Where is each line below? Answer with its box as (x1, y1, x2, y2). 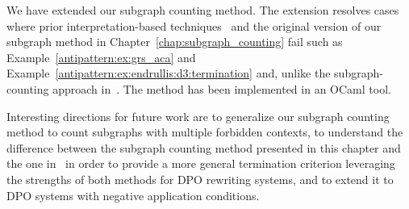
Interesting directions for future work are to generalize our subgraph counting (6, 107, 390, 124)
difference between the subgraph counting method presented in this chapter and (6, 139, 401, 156)
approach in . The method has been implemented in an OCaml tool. (52, 80, 391, 97)
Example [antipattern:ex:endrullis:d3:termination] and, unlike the (6, 65, 331, 82)
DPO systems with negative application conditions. (6, 186, 260, 203)
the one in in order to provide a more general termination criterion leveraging (6, 155, 395, 172)
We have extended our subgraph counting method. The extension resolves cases (6, 2, 399, 18)
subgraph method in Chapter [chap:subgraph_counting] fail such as (6, 33, 343, 50)
